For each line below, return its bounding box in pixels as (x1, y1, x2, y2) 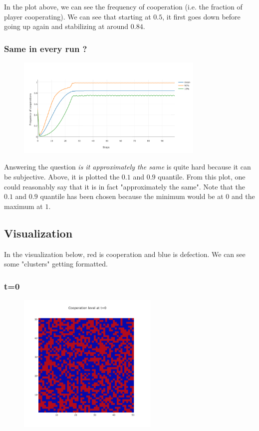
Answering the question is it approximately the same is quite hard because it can (4, 161, 251, 172)
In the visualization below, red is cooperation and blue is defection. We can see (4, 248, 246, 259)
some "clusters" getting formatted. (4, 258, 108, 269)
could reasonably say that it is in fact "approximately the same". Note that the (4, 181, 245, 191)
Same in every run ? (4, 42, 87, 54)
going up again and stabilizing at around (4, 21, 129, 31)
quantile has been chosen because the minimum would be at (40, 191, 224, 201)
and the (232, 191, 255, 201)
